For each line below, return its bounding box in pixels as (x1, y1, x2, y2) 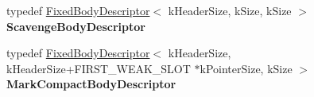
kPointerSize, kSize (200, 60, 293, 76)
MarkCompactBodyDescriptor (6, 76, 176, 92)
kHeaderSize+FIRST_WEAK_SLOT (6, 60, 191, 76)
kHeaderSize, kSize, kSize (168, 2, 292, 18)
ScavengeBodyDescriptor (6, 17, 145, 34)
